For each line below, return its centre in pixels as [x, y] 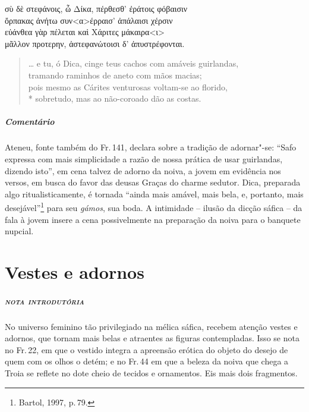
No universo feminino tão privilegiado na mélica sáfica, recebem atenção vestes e [151, 326]
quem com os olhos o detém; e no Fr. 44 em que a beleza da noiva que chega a [147, 361]
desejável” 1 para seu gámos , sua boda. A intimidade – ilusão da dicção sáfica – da [154, 207]
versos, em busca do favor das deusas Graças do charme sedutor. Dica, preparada [153, 182]
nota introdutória [45, 301]
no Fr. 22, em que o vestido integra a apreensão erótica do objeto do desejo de [146, 349]
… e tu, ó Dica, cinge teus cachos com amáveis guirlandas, [133, 63]
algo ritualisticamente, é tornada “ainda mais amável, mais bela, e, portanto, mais [154, 194]
